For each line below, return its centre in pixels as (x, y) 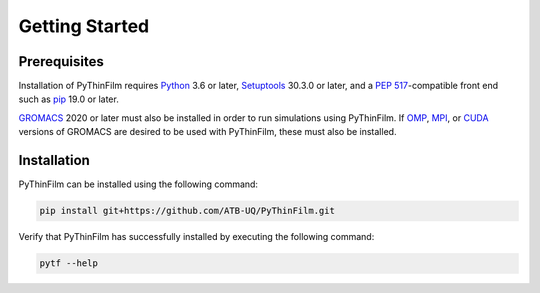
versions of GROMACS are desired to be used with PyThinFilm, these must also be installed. (207, 132)
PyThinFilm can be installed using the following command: (138, 184)
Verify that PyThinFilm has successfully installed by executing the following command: (196, 237)
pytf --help (69, 263)
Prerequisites (61, 61)
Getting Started (84, 26)
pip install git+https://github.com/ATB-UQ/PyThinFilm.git (187, 211)
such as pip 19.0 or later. (68, 99)
